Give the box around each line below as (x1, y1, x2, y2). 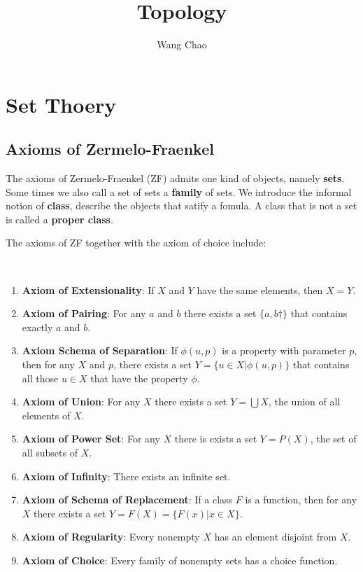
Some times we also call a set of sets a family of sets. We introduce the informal (6, 184, 352, 199)
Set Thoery (6, 90, 117, 118)
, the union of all (268, 394, 341, 409)
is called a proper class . (6, 211, 113, 226)
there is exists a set (174, 431, 257, 446)
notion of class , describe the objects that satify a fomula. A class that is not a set (6, 198, 357, 213)
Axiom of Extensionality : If (22, 282, 155, 297)
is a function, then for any (245, 492, 357, 507)
